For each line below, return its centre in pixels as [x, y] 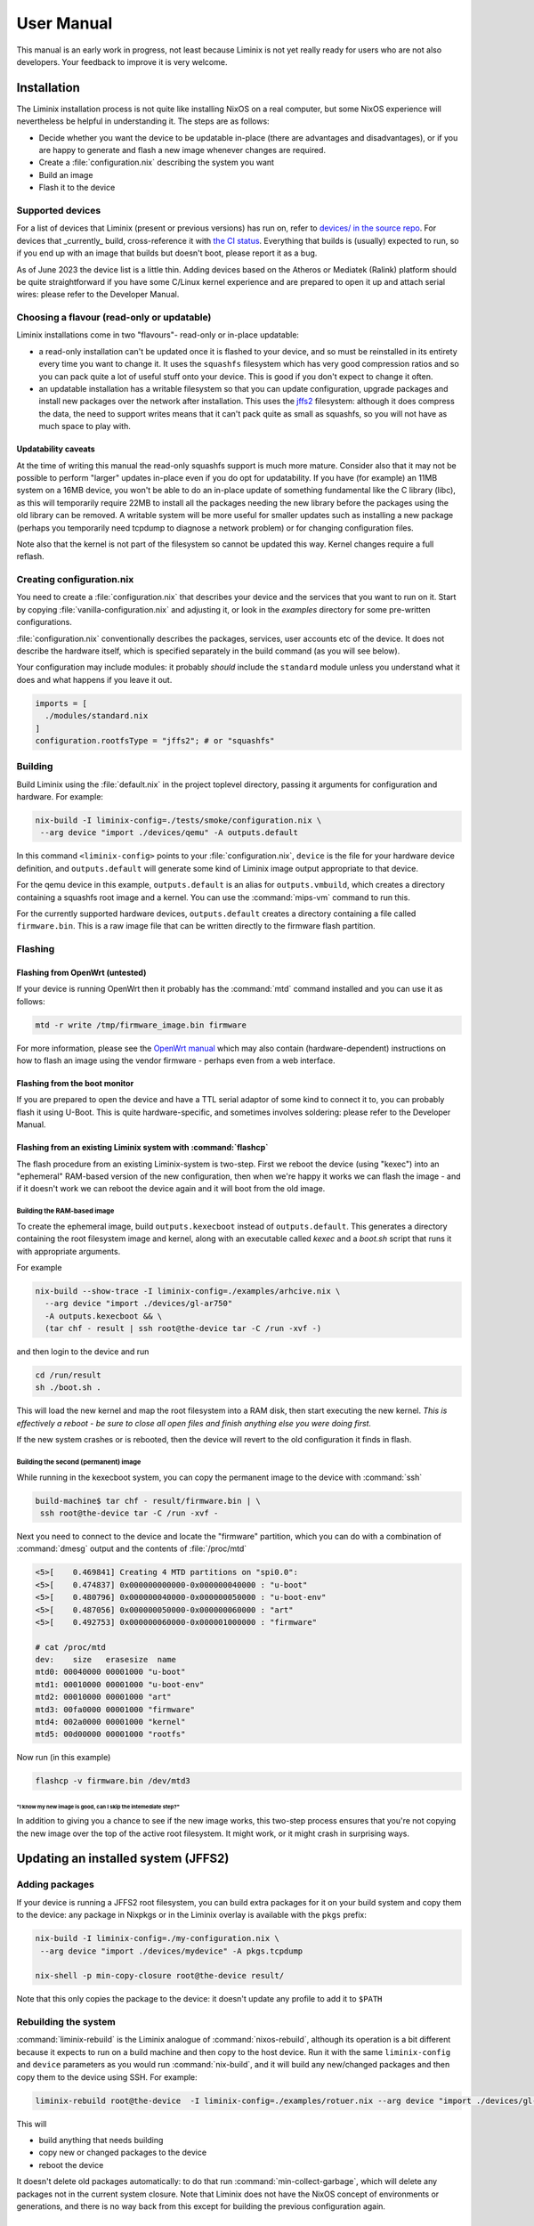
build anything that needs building [101, 2140]
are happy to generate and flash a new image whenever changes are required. [182, 150]
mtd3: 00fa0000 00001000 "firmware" [115, 1709]
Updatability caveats [56, 449]
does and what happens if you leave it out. [94, 679]
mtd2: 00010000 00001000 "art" [104, 1697]
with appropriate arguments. [69, 1251]
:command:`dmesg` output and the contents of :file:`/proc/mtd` [132, 1548]
